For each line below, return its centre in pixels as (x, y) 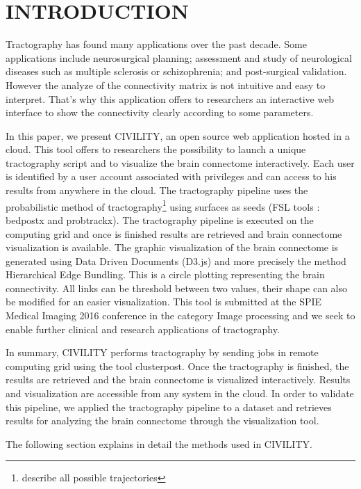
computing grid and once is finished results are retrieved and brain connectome (174, 233)
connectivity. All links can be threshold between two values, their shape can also (176, 288)
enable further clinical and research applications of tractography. (143, 329)
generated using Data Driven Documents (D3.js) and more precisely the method (176, 260)
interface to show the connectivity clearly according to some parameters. (160, 112)
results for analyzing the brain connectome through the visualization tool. (162, 420)
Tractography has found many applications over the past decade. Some (156, 44)
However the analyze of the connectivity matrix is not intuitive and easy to (166, 85)
